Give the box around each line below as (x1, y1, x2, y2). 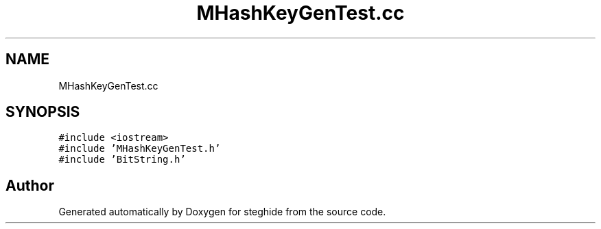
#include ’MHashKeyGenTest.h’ (58, 143, 221, 154)
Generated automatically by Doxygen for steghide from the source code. (58, 206, 386, 218)
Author (5, 176, 54, 194)
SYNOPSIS (5, 103, 80, 121)
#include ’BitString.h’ (58, 154, 186, 165)
